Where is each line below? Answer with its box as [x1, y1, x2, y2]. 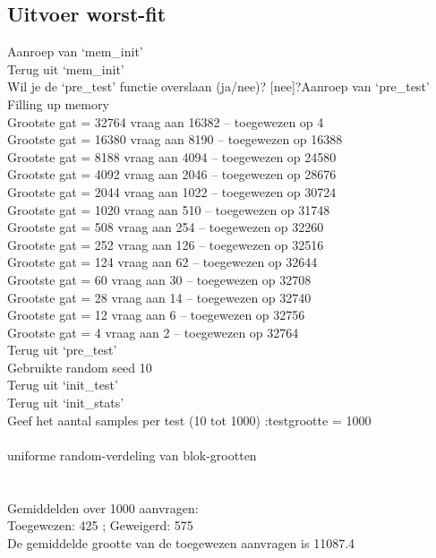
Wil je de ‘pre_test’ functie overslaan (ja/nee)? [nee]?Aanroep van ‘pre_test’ [7, 77, 430, 96]
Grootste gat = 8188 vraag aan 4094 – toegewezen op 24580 [7, 147, 337, 166]
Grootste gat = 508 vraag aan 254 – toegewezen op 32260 [7, 218, 324, 236]
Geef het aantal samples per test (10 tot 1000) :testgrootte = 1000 [7, 410, 372, 429]
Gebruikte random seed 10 [7, 357, 152, 376]
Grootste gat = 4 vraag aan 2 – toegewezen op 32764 [7, 322, 299, 341]
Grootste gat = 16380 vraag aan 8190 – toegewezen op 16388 [7, 130, 343, 149]
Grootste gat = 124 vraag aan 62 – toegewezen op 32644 [7, 253, 318, 271]
